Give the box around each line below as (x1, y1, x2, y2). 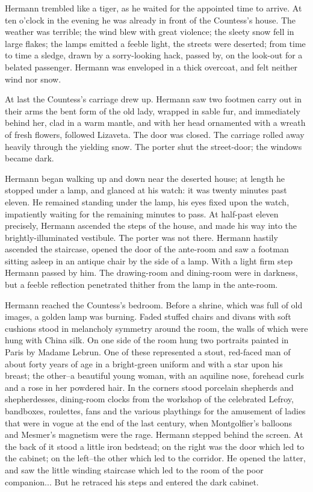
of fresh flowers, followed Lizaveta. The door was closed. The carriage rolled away (5, 128, 305, 140)
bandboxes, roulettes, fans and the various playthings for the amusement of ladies (5, 405, 306, 417)
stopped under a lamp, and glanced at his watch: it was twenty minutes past (5, 184, 287, 196)
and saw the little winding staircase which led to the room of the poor (5, 463, 264, 476)
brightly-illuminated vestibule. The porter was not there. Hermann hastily (5, 231, 278, 243)
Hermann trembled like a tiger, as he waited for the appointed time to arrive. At (5, 2, 302, 14)
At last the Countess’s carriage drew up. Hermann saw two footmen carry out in (5, 93, 302, 105)
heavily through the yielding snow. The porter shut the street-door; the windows (5, 140, 302, 152)
